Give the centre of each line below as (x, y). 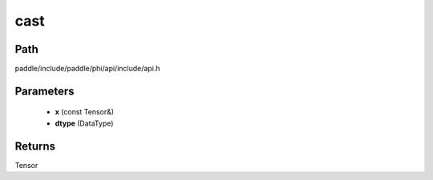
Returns (35, 146)
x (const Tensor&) (85, 112)
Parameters (45, 91)
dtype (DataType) (84, 123)
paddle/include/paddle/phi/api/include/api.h (87, 69)
